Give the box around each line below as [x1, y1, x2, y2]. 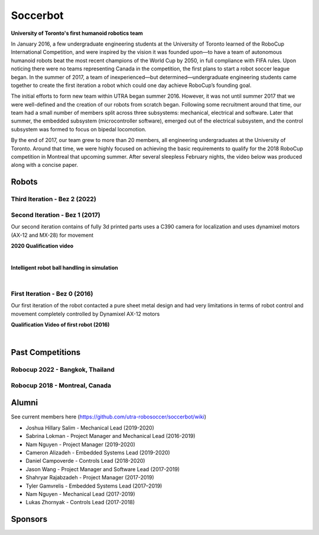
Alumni [11, 398, 38, 408]
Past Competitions [11, 347, 81, 357]
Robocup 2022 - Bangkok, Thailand [11, 366, 115, 374]
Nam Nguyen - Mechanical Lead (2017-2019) [25, 490, 135, 497]
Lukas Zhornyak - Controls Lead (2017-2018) [25, 499, 135, 506]
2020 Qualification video [11, 242, 74, 249]
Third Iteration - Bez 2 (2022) [11, 195, 97, 204]
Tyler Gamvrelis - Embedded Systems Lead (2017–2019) [25, 482, 162, 489]
